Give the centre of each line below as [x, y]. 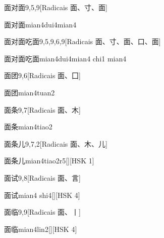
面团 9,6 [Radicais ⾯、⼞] [42, 75]
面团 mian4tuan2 [30, 92]
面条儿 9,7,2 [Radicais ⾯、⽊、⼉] [56, 143]
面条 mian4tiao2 [28, 127]
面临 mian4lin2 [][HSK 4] [41, 229]
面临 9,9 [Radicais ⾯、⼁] [42, 212]
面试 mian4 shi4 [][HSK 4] [42, 195]
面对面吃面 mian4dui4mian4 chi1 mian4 [65, 58]
